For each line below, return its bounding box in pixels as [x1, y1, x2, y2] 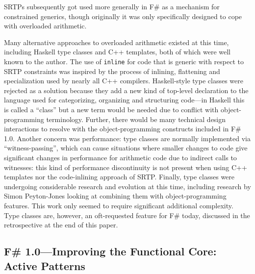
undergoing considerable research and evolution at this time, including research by [4, 181, 251, 191]
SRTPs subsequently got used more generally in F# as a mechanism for [4, 1, 220, 11]
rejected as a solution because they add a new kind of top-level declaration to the [4, 85, 249, 95]
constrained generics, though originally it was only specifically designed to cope [4, 11, 242, 21]
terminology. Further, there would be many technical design [46, 114, 226, 124]
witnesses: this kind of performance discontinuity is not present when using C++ [4, 162, 247, 172]
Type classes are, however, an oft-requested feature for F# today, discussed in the [4, 210, 250, 220]
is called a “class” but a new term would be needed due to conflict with [4, 104, 219, 114]
